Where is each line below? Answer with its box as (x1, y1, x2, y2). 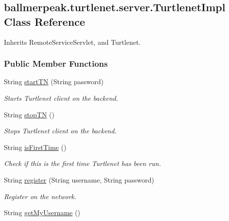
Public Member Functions (4, 57, 108, 70)
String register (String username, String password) (4, 174, 155, 184)
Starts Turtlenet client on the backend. (4, 93, 119, 103)
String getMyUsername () (4, 207, 80, 218)
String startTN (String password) (4, 76, 104, 87)
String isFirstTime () (4, 142, 67, 152)
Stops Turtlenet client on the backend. (4, 126, 117, 136)
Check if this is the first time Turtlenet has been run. (4, 158, 161, 168)
